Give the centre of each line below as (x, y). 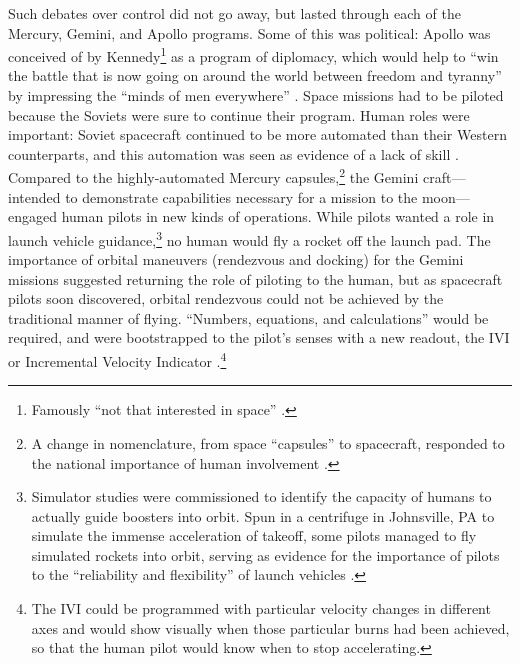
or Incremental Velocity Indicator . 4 (117, 359)
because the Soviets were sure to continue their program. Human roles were (239, 114)
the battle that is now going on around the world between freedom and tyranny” (255, 75)
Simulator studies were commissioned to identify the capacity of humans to (261, 496)
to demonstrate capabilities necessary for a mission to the (241, 196)
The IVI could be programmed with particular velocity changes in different (261, 608)
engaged (32, 216)
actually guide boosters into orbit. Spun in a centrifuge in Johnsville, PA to (263, 515)
